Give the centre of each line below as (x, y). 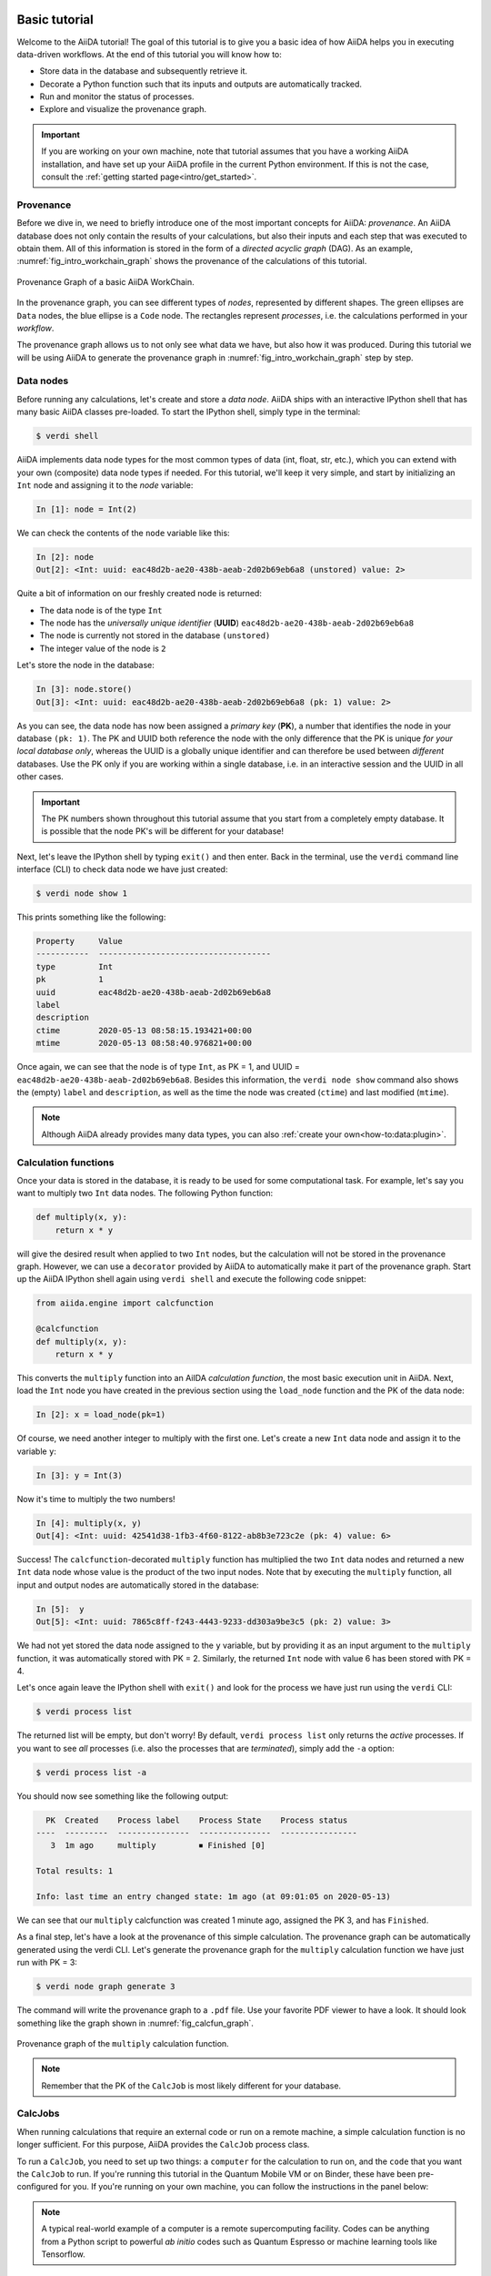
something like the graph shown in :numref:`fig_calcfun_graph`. (135, 2023)
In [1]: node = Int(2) (86, 509)
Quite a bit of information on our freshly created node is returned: (140, 594)
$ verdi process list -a (91, 1772)
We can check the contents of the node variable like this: (124, 533)
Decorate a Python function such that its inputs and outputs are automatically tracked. (201, 84)
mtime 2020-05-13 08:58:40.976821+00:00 (144, 1043)
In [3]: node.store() (84, 689)
